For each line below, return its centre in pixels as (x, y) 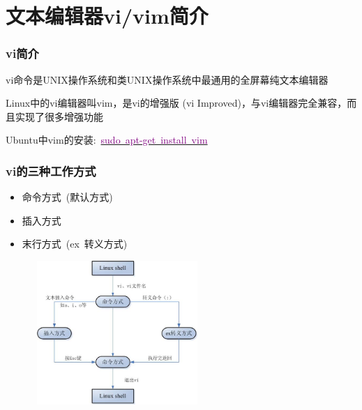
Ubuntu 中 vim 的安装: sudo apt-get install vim (107, 140)
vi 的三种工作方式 (51, 170)
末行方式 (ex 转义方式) (75, 244)
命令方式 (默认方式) (67, 197)
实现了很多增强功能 (59, 116)
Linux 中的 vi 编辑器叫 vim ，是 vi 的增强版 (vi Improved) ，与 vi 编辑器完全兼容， (176, 103)
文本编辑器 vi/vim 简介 (107, 16)
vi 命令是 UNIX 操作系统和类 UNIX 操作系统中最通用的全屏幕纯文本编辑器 (167, 79)
